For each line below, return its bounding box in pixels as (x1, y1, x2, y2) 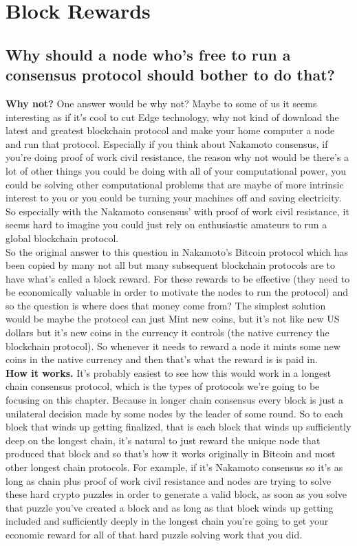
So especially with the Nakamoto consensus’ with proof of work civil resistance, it (6, 204, 349, 218)
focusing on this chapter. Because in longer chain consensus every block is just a (6, 393, 343, 407)
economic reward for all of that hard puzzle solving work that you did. (6, 527, 303, 541)
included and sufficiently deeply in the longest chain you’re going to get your (6, 514, 329, 528)
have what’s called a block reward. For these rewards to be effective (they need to (6, 271, 350, 285)
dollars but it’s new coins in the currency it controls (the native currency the (6, 325, 329, 340)
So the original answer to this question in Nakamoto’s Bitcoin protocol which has (6, 244, 349, 259)
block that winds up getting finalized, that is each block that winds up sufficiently (6, 419, 351, 434)
